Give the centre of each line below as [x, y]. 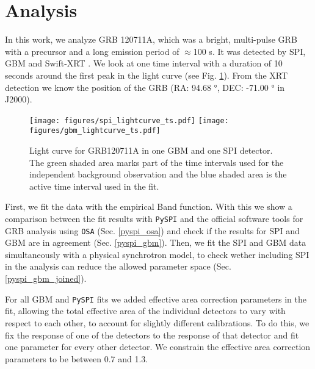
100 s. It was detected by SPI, [249, 51]
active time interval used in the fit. [94, 186]
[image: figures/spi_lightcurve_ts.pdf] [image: [129, 120]
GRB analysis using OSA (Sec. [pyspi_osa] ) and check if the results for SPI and [152, 230]
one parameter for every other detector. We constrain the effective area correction [158, 347]
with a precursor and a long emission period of [92, 51]
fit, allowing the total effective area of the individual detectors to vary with [145, 311]
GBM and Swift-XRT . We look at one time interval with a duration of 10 [144, 63]
